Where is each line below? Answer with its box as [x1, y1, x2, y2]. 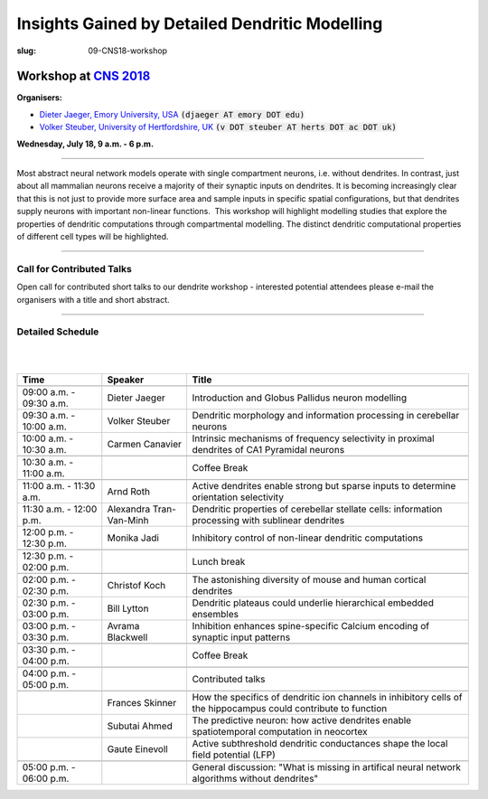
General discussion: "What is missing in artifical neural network [192, 761, 461, 774]
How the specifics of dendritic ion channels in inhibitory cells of [192, 691, 463, 704]
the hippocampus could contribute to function [192, 702, 388, 715]
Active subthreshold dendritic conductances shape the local [192, 738, 448, 750]
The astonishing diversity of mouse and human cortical [192, 574, 427, 587]
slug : [16, 45, 36, 56]
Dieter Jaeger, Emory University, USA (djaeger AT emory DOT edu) [39, 108, 305, 119]
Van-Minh [107, 514, 149, 527]
